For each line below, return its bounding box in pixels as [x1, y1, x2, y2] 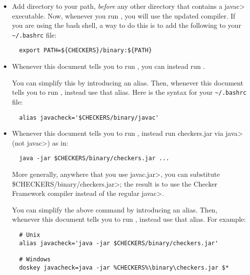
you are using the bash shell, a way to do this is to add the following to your [12, 20, 241, 30]
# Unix [19, 232, 41, 238]
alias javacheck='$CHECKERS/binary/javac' [19, 114, 159, 121]
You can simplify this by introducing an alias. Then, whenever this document [12, 77, 244, 87]
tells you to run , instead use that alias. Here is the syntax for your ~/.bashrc [12, 87, 247, 97]
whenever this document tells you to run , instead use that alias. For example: [12, 214, 246, 224]
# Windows [19, 255, 51, 263]
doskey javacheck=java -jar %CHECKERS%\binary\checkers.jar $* [19, 264, 229, 271]
